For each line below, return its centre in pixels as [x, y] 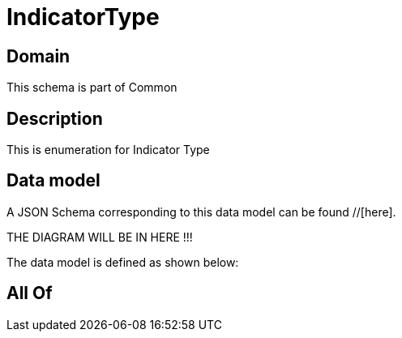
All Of [30, 293]
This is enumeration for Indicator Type [108, 150]
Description [55, 118]
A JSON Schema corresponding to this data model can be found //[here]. [201, 212]
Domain [38, 56]
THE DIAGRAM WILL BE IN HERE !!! [100, 237]
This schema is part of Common [92, 88]
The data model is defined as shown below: [123, 262]
